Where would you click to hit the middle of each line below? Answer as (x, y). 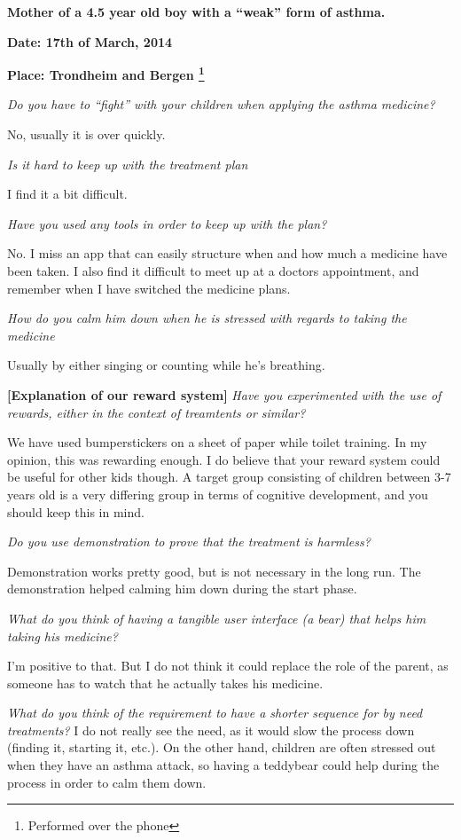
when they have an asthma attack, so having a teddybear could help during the (223, 765)
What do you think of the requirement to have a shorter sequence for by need (215, 713)
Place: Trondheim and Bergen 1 (106, 73)
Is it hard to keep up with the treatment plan (128, 164)
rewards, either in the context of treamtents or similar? (156, 412)
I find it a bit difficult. (67, 194)
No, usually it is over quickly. (86, 134)
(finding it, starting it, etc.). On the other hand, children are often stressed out (222, 747)
